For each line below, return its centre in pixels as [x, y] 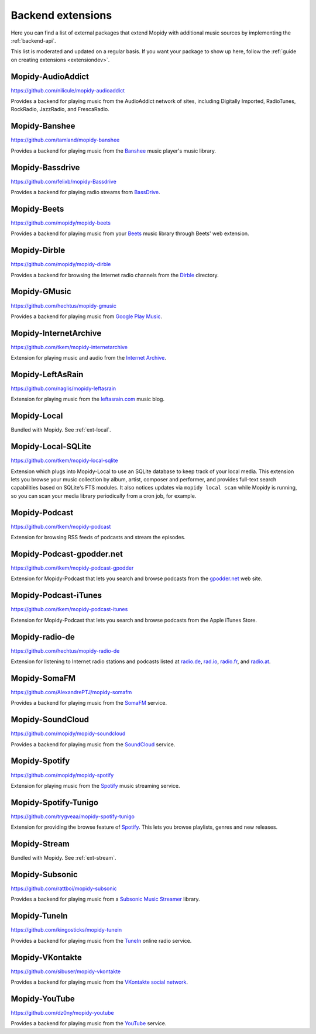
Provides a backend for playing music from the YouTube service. [89, 1023]
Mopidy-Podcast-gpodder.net [67, 554]
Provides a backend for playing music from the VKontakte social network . [99, 982]
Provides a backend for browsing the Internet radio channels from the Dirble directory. [115, 275]
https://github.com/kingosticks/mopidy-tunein [66, 930]
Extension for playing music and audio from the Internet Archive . [88, 358]
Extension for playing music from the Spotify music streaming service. [95, 785]
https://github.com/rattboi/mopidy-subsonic [64, 888]
